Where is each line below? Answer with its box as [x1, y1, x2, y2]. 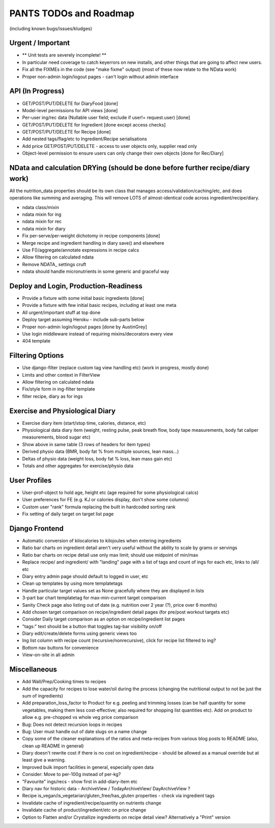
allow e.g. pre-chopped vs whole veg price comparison [22, 714, 139, 720]
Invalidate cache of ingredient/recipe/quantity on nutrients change [22, 799, 161, 806]
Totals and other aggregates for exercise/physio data [22, 463, 133, 469]
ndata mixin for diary [22, 225, 66, 231]
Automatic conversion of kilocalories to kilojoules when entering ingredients [22, 538, 182, 544]
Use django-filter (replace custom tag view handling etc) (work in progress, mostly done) [22, 365, 209, 371]
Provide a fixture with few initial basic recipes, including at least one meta [22, 302, 177, 308]
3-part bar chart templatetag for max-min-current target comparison [22, 594, 167, 601]
